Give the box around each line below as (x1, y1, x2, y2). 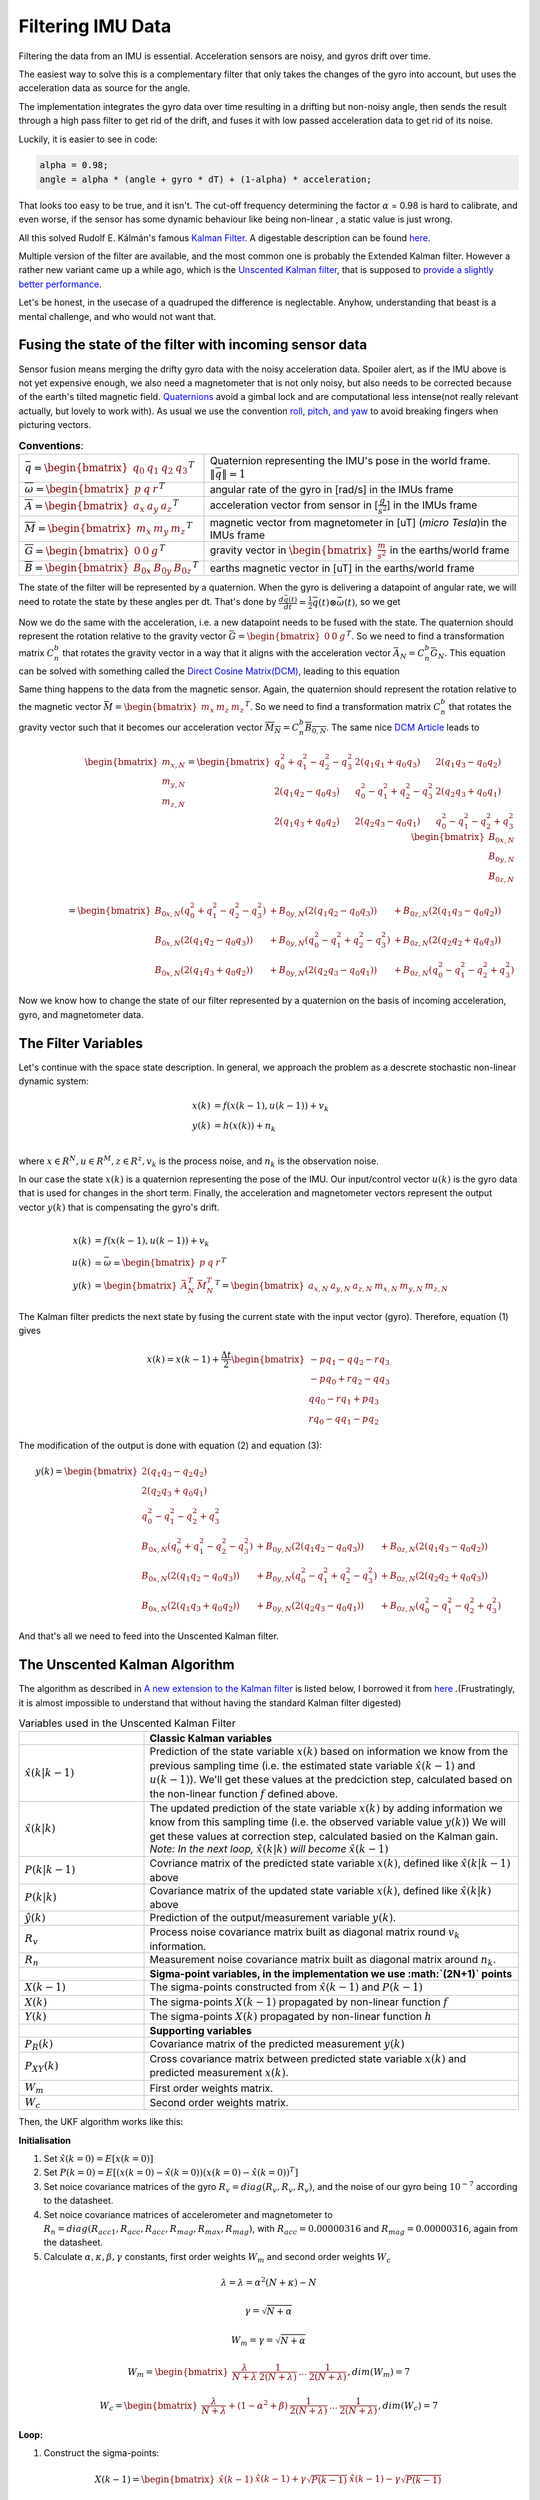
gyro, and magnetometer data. (18, 1008, 144, 1020)
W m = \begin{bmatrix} (127, 2366, 229, 2380)
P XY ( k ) (24, 2059, 59, 2075)
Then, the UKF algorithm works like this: (18, 2116, 184, 2128)
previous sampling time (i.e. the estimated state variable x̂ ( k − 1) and (149, 1758, 476, 1772)
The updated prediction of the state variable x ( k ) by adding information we (149, 1801, 504, 1815)
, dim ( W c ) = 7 (377, 2400, 439, 2414)
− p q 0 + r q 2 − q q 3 (310, 1373, 390, 1387)
